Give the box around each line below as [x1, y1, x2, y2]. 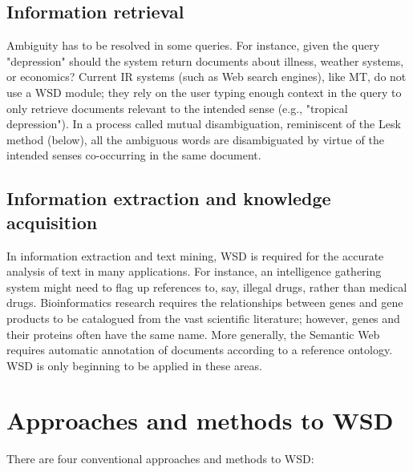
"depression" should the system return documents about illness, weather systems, [6, 52, 404, 69]
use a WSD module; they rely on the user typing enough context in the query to [6, 83, 402, 100]
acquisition [6, 209, 98, 234]
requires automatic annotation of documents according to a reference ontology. [6, 341, 393, 358]
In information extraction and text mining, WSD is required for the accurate [6, 247, 384, 264]
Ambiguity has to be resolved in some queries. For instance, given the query [6, 37, 380, 54]
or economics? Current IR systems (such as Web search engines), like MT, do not [6, 68, 407, 85]
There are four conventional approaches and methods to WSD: [6, 450, 314, 467]
